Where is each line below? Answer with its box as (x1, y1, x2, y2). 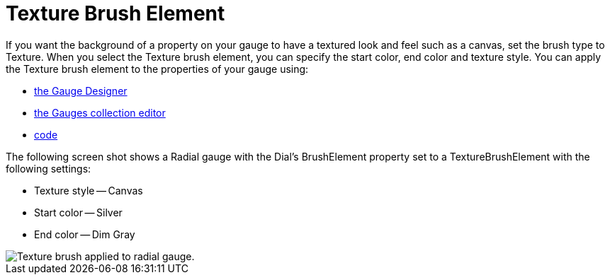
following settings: (6, 162, 91, 175)
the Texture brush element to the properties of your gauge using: (6, 62, 309, 75)
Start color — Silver (34, 206, 123, 218)
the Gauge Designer (34, 84, 128, 97)
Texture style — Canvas (34, 184, 143, 197)
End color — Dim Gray (34, 228, 135, 240)
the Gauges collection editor (34, 106, 166, 119)
